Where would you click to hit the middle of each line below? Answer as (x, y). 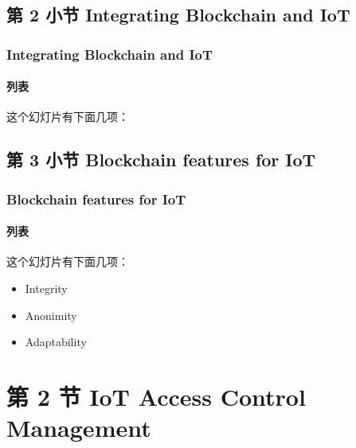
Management (79, 428)
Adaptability (56, 342)
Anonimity (51, 315)
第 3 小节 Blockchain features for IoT (161, 160)
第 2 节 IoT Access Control (156, 396)
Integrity (46, 288)
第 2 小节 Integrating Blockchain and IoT (178, 15)
